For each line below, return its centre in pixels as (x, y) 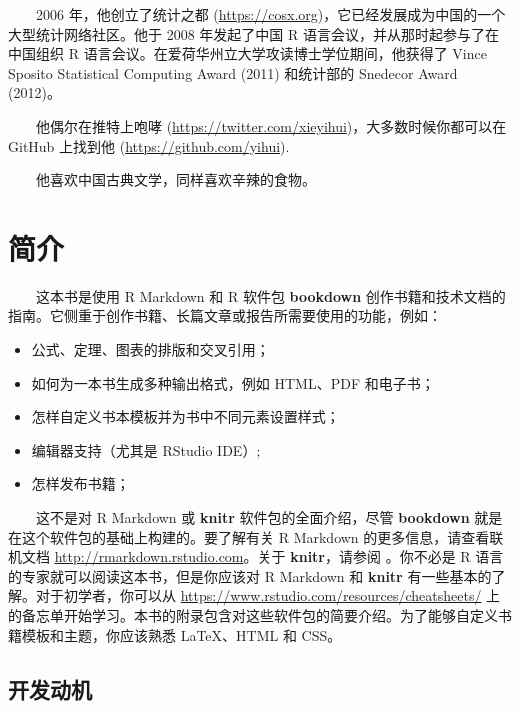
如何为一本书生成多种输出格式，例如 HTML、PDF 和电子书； (233, 382)
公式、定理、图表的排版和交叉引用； (150, 349)
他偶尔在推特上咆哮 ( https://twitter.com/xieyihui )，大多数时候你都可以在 (271, 125)
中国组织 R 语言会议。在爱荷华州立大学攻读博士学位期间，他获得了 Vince (247, 53)
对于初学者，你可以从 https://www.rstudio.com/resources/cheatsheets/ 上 (268, 595)
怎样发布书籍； (80, 483)
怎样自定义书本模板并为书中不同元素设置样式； (185, 416)
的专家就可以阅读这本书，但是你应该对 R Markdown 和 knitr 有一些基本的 (250, 575)
